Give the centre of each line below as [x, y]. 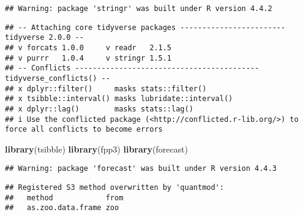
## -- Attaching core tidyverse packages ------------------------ [145, 27]
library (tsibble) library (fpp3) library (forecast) [97, 149]
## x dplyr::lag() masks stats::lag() [99, 109]
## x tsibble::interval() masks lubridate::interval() [119, 99]
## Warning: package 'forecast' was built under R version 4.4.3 [141, 169]
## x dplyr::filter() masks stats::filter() [106, 89]
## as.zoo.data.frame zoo [62, 208]
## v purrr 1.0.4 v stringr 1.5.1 [88, 58]
